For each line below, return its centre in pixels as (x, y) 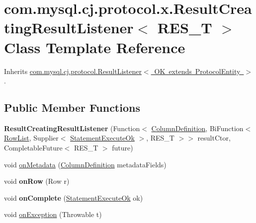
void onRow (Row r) (37, 181)
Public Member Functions (72, 108)
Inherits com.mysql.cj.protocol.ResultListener (73, 71)
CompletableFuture (33, 148)
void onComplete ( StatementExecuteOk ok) (74, 197)
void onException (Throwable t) (53, 214)
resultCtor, (214, 138)
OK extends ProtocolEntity (197, 71)
